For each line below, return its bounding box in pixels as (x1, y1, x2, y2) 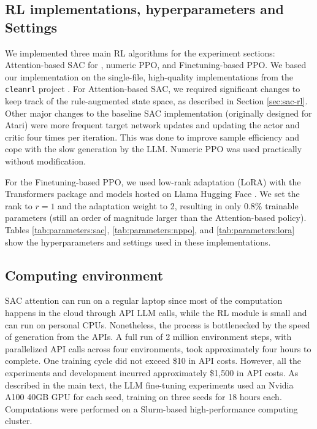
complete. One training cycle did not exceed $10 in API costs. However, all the (5, 354, 301, 367)
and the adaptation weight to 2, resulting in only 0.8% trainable (58, 199, 299, 212)
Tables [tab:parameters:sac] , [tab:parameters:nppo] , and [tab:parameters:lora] (5, 223, 295, 236)
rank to (5, 199, 32, 212)
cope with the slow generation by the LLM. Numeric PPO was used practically (5, 142, 302, 155)
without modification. (5, 155, 86, 167)
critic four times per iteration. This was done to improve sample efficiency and (5, 130, 299, 143)
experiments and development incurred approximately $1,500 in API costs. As (5, 366, 299, 379)
